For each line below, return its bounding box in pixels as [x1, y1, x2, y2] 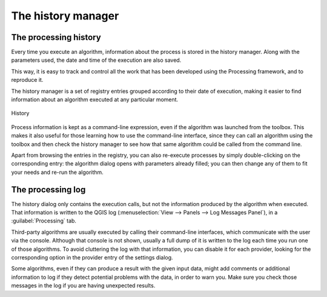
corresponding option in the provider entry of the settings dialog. [11, 254, 173, 261]
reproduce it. [11, 76, 44, 84]
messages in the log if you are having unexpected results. [11, 282, 156, 289]
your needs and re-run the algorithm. [11, 169, 104, 176]
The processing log [11, 184, 86, 195]
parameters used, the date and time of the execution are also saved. [11, 56, 182, 64]
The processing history [11, 32, 101, 42]
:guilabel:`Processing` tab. [11, 217, 77, 224]
